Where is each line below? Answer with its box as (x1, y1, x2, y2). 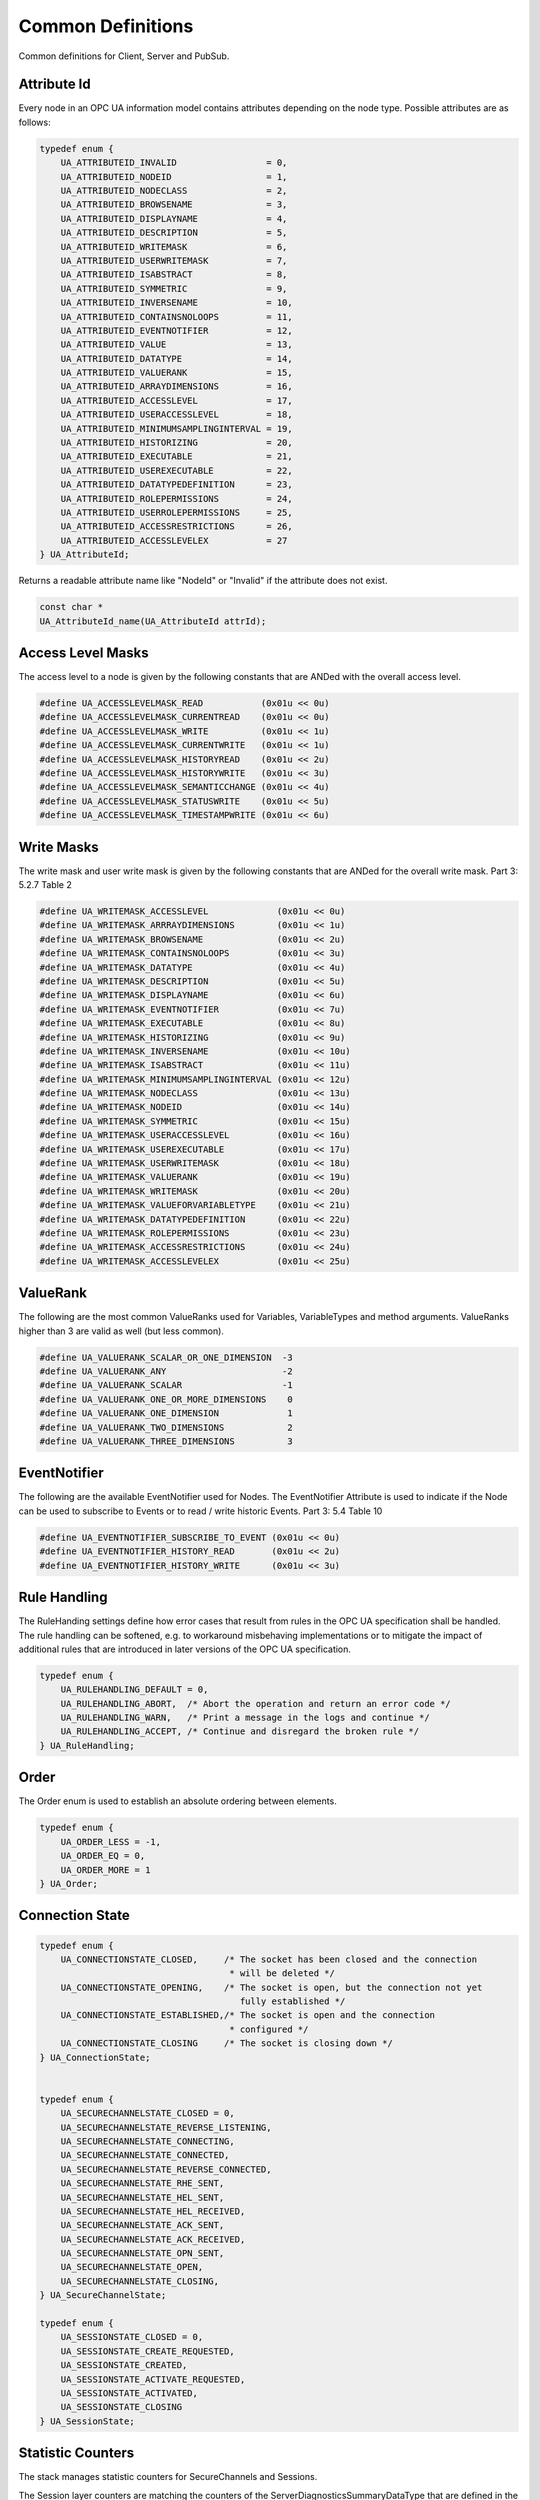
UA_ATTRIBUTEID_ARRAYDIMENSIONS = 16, (60, 381, 294, 392)
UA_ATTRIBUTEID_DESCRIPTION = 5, (60, 227, 288, 239)
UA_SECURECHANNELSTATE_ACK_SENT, (60, 2220, 225, 2231)
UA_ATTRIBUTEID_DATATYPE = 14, (60, 353, 294, 364)
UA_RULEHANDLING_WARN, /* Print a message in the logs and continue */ (60, 1712, 430, 1724)
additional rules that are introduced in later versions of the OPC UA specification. (18, 1643, 352, 1655)
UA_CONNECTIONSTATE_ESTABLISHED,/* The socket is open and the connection (60, 2010, 435, 2021)
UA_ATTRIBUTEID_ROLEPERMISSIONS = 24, (60, 493, 294, 504)
